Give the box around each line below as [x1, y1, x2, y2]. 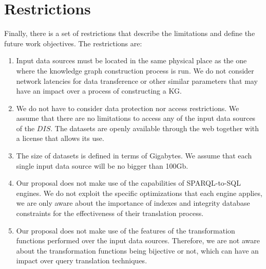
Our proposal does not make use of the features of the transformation [16, 225, 235, 236]
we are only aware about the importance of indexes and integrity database [16, 198, 250, 208]
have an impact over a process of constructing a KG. [16, 85, 182, 96]
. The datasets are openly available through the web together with [50, 122, 259, 133]
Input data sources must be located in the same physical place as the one [16, 55, 247, 66]
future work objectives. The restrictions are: [4, 38, 142, 48]
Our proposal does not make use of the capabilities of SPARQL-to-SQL [16, 177, 241, 188]
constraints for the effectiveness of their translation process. [16, 208, 204, 219]
